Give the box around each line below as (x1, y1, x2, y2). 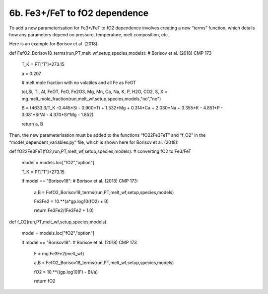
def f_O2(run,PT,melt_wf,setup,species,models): (9, 219, 108, 225)
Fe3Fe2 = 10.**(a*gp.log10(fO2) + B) (34, 198, 109, 204)
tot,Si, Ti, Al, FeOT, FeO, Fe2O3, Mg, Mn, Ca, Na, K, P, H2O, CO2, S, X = (21, 89, 168, 95)
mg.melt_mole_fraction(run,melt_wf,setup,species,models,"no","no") (21, 96, 161, 101)
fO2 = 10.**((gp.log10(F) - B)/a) (34, 269, 98, 275)
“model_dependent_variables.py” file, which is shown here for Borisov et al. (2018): (9, 139, 179, 145)
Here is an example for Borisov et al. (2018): (9, 41, 99, 47)
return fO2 (34, 278, 56, 284)
